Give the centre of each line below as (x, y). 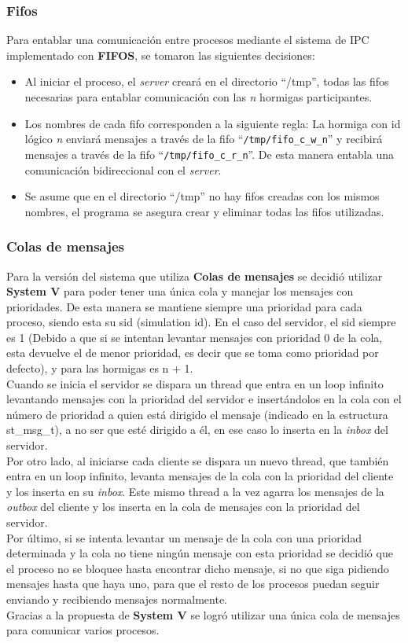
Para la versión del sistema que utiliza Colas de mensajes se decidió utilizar (195, 276)
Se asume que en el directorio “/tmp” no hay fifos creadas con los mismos (202, 196)
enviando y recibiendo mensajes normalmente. (117, 599)
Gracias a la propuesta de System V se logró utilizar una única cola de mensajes (203, 614)
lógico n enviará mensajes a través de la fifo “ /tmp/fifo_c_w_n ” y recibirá (204, 139)
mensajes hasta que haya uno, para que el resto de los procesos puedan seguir (193, 584)
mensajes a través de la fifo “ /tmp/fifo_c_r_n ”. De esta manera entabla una (209, 154)
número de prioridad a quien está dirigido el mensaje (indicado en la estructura (197, 414)
